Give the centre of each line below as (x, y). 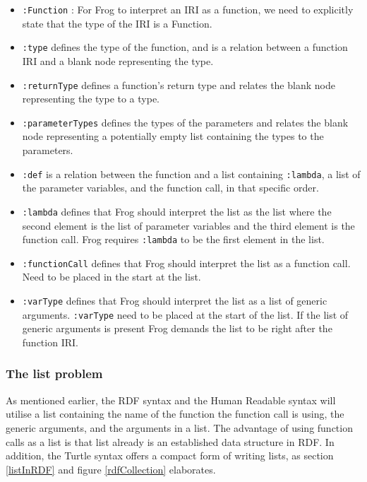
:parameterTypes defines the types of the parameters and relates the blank (185, 122)
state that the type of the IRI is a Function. (117, 23)
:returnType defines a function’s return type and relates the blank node (179, 84)
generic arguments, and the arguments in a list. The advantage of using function (179, 427)
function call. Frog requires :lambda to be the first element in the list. (173, 239)
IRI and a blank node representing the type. (118, 60)
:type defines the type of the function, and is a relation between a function (185, 47)
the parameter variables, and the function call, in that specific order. (170, 188)
